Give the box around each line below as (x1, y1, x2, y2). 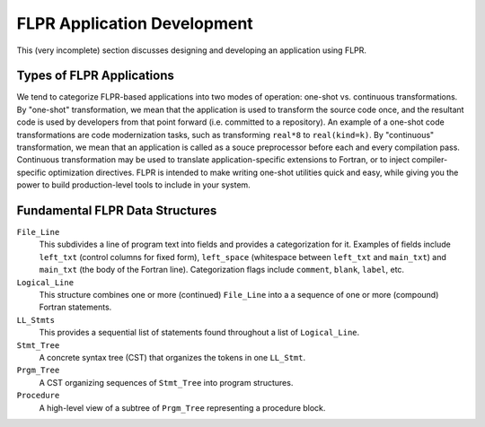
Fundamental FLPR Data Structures (16, 203, 217, 218)
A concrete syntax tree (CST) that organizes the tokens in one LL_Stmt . (39, 353, 305, 362)
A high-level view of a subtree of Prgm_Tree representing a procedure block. (39, 402, 326, 413)
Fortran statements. (39, 301, 112, 313)
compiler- (411, 154, 448, 165)
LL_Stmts (16, 315, 56, 325)
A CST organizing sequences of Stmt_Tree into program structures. (39, 377, 294, 388)
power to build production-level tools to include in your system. (16, 179, 251, 190)
